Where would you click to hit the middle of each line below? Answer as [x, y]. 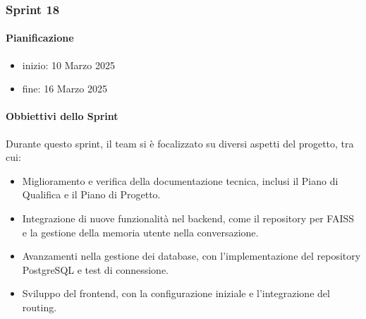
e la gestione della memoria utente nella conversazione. [140, 232]
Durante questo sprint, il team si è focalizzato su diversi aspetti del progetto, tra [180, 143]
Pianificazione [40, 38]
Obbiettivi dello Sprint [62, 116]
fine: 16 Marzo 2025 [65, 89]
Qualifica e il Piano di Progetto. [91, 194]
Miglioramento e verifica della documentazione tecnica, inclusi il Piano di [180, 180]
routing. [39, 307]
